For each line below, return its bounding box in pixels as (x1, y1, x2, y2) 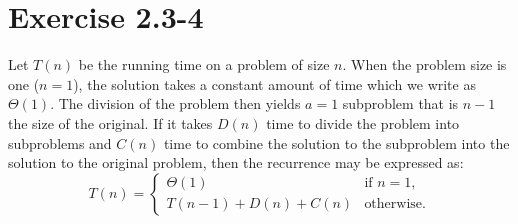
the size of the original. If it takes (8, 112, 213, 133)
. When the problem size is (342, 54, 507, 75)
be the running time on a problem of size (78, 54, 330, 75)
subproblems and (8, 132, 112, 153)
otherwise (364, 197, 423, 212)
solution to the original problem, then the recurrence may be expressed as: (8, 152, 464, 173)
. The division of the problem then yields (50, 93, 301, 114)
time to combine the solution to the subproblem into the (163, 132, 510, 153)
